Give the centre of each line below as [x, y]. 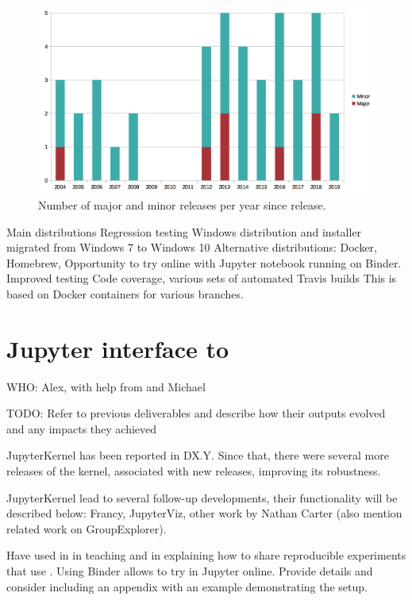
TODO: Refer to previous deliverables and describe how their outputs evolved [196, 413]
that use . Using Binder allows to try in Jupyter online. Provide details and [190, 571]
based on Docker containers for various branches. [125, 293]
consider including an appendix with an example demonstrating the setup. [187, 586]
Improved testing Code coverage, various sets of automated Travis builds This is [202, 278]
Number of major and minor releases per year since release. [182, 205]
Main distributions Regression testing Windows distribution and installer [184, 231]
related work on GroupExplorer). [87, 528]
